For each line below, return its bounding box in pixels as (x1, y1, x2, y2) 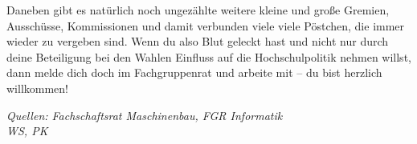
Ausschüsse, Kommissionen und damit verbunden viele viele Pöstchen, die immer (6, 17, 405, 34)
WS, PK (6, 122, 48, 139)
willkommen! (6, 79, 68, 96)
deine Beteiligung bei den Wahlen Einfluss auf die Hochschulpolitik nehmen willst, (6, 48, 411, 65)
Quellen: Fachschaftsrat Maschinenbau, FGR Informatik (6, 106, 283, 123)
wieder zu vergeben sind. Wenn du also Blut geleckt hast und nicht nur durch (6, 33, 389, 50)
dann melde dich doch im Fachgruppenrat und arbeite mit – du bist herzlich (6, 64, 382, 81)
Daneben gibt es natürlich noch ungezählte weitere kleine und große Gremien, (6, 2, 390, 18)
